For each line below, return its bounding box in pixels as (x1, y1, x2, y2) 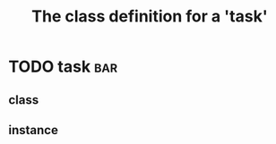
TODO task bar (8, 56, 118, 77)
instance (8, 123, 59, 138)
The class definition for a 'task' (31, 6, 268, 27)
